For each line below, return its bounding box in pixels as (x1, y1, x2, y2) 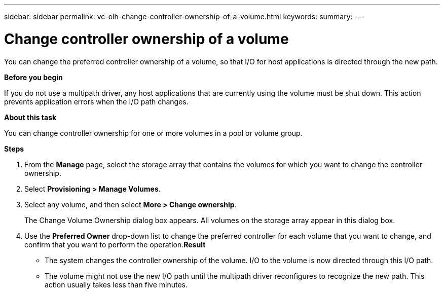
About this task (4, 113, 57, 122)
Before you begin (4, 72, 63, 82)
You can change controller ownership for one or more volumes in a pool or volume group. (4, 128, 303, 137)
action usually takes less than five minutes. (45, 280, 188, 289)
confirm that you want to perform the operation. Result (24, 240, 206, 249)
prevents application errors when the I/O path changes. (4, 97, 189, 106)
